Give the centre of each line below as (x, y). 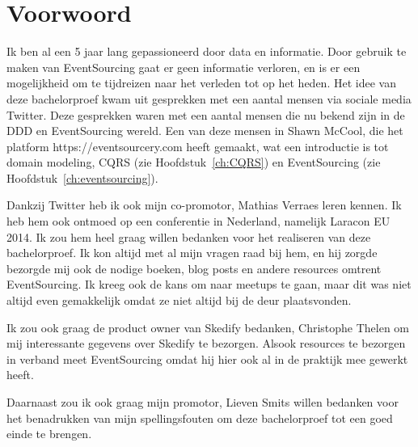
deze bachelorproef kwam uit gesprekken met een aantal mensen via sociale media (209, 98)
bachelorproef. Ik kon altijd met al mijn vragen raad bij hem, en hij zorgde (192, 253)
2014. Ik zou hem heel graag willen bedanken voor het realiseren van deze (189, 236)
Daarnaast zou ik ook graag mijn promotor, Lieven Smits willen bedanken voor (203, 402)
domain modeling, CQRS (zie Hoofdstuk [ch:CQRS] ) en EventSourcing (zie (194, 162)
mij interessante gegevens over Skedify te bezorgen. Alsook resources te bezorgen (206, 343)
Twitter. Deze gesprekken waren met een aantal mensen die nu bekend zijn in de (206, 114)
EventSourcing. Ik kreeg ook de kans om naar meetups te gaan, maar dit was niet (209, 284)
